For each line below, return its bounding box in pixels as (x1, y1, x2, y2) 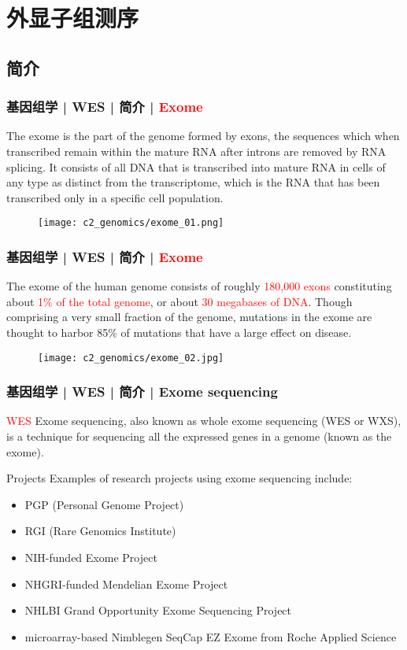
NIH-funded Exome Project (24, 549, 157, 566)
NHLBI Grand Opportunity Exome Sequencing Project (24, 602, 292, 619)
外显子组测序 (6, 2, 139, 34)
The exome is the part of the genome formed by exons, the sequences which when (6, 127, 400, 144)
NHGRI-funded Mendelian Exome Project (24, 575, 228, 592)
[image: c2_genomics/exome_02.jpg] (38, 352, 224, 364)
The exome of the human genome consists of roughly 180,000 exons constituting (6, 278, 392, 294)
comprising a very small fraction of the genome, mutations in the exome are (6, 308, 372, 325)
